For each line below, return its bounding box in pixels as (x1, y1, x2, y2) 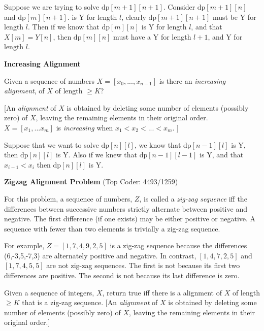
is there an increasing (159, 75, 226, 86)
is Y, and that (200, 149, 244, 160)
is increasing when (56, 122, 113, 133)
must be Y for (212, 11, 256, 22)
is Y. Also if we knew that (56, 149, 138, 160)
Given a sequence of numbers (4, 75, 94, 86)
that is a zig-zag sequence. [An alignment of (22, 297, 158, 308)
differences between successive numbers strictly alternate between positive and (4, 203, 247, 214)
